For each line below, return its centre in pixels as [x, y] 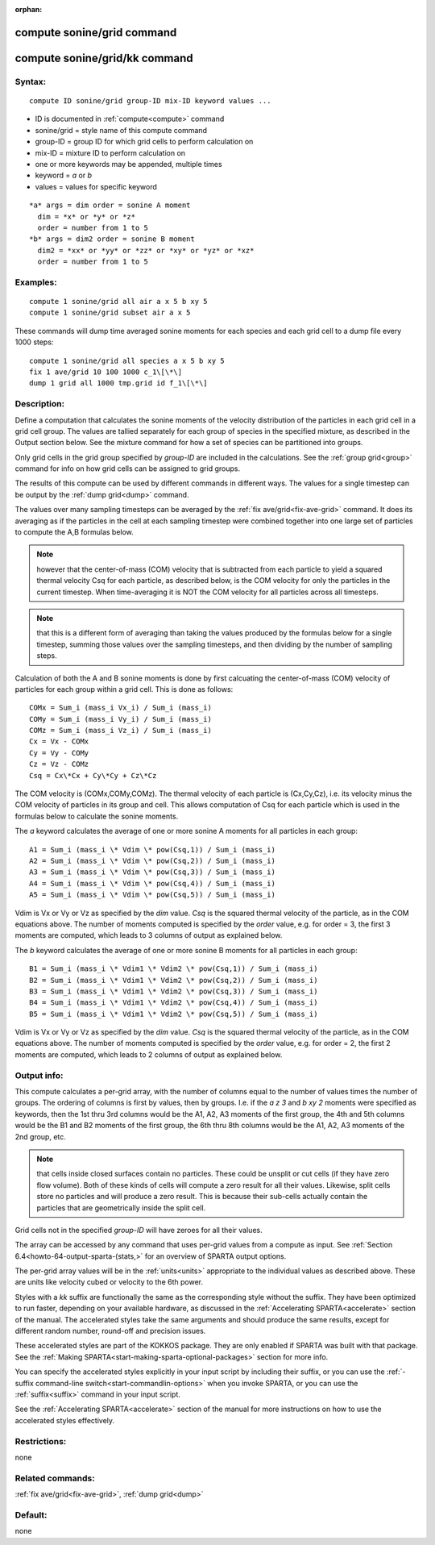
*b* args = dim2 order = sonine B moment [112, 239]
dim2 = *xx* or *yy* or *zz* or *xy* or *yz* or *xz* [146, 250]
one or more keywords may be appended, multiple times [128, 164]
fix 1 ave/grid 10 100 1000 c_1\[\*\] [106, 372]
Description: [39, 404]
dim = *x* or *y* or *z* [87, 217]
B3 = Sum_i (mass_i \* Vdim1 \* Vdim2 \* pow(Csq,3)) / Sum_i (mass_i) [174, 991]
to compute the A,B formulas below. [75, 532]
